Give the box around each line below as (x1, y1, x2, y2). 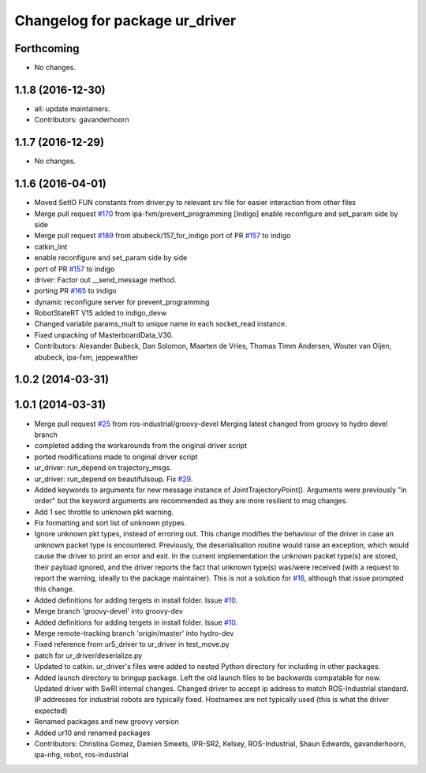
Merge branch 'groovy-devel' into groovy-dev (34, 607, 183, 616)
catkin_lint (34, 241, 68, 252)
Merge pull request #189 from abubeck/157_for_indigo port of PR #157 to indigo (34, 231, 291, 241)
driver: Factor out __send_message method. (34, 274, 177, 284)
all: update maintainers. (34, 103, 110, 114)
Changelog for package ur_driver (14, 12, 237, 29)
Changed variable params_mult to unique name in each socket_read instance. (34, 319, 287, 329)
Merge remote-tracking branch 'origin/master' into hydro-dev (34, 628, 234, 638)
